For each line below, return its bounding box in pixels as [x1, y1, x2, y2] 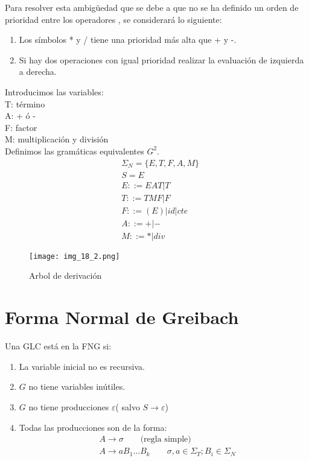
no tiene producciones [28, 400, 109, 413]
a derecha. [19, 65, 57, 78]
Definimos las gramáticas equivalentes [5, 144, 144, 157]
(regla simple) [140, 435, 191, 444]
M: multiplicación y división [5, 133, 109, 145]
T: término [5, 97, 45, 110]
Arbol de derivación [29, 269, 102, 282]
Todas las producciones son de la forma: [19, 421, 167, 433]
